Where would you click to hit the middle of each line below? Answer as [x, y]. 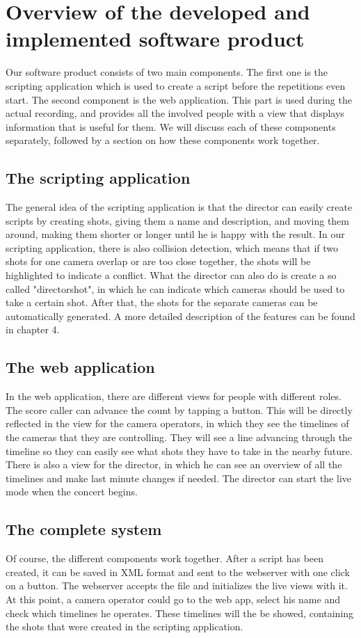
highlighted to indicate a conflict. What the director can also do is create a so [171, 275]
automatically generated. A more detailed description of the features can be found [180, 316]
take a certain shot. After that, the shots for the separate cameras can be [162, 302]
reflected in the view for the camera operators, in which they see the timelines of [177, 423]
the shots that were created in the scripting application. [125, 627]
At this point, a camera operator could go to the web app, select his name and [173, 599]
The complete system [84, 529]
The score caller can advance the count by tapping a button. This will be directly [179, 409]
